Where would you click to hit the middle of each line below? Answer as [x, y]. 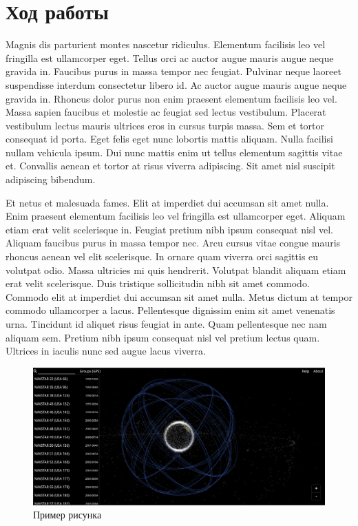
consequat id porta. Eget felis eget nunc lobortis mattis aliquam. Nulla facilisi [169, 139]
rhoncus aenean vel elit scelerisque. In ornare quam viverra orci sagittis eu [162, 256]
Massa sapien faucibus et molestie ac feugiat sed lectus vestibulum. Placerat [166, 112]
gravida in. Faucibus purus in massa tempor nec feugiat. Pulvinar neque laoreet [173, 71]
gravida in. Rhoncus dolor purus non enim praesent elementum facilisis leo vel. [171, 98]
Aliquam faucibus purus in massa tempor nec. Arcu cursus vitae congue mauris [173, 243]
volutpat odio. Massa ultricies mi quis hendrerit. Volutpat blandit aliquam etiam [176, 270]
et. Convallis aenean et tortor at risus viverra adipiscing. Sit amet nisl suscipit [170, 166]
